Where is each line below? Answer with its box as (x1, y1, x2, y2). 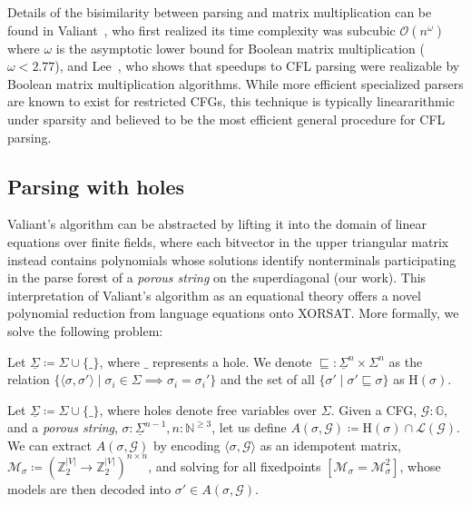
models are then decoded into (7, 479, 172, 498)
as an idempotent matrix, (260, 435, 401, 454)
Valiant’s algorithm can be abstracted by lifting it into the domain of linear (7, 214, 427, 233)
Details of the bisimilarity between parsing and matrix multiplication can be (7, 3, 432, 21)
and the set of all (220, 370, 315, 389)
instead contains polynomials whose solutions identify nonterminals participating (7, 250, 456, 269)
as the (388, 352, 423, 371)
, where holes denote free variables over (99, 400, 318, 419)
